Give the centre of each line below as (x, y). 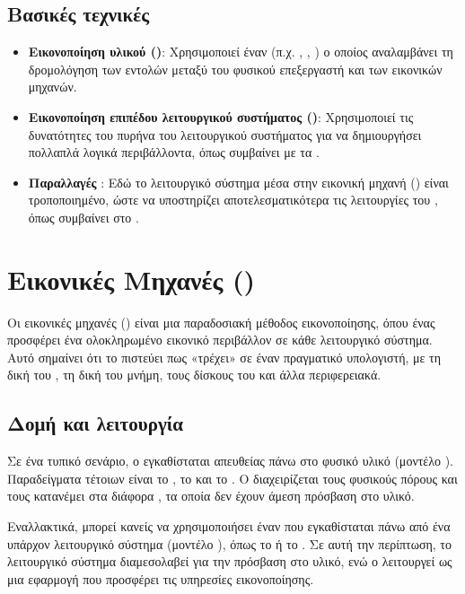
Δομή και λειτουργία (95, 423)
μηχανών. (53, 87)
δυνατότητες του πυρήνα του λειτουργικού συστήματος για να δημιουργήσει (225, 134)
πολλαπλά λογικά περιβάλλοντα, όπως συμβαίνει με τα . (174, 152)
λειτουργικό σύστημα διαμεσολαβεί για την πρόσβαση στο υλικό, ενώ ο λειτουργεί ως (230, 561)
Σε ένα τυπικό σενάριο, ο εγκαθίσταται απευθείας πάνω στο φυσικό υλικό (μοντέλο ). (231, 461)
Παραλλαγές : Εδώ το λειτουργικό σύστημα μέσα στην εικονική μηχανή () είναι (238, 182)
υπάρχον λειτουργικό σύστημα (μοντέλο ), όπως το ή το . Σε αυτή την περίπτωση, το (229, 543)
